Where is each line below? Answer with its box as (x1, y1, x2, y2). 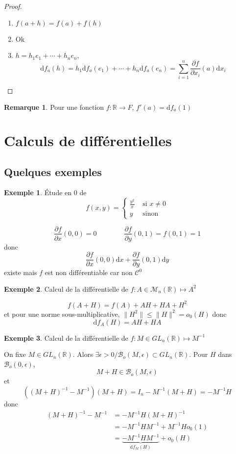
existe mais (4, 267, 37, 277)
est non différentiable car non (45, 267, 133, 277)
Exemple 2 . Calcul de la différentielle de (4, 283, 128, 294)
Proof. (4, 1, 22, 11)
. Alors (72, 349, 93, 359)
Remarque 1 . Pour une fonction (4, 101, 104, 112)
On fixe (4, 349, 26, 359)
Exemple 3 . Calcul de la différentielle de (4, 332, 128, 343)
